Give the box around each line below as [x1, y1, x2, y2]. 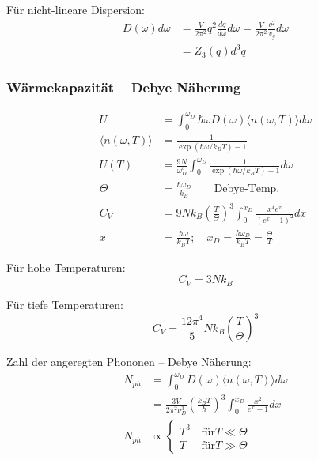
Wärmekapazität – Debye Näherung [6, 77, 241, 97]
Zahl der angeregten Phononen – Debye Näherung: [6, 353, 252, 370]
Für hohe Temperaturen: [6, 258, 126, 275]
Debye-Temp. [214, 183, 280, 195]
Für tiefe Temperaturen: [6, 296, 123, 312]
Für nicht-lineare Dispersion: [6, 2, 145, 17]
